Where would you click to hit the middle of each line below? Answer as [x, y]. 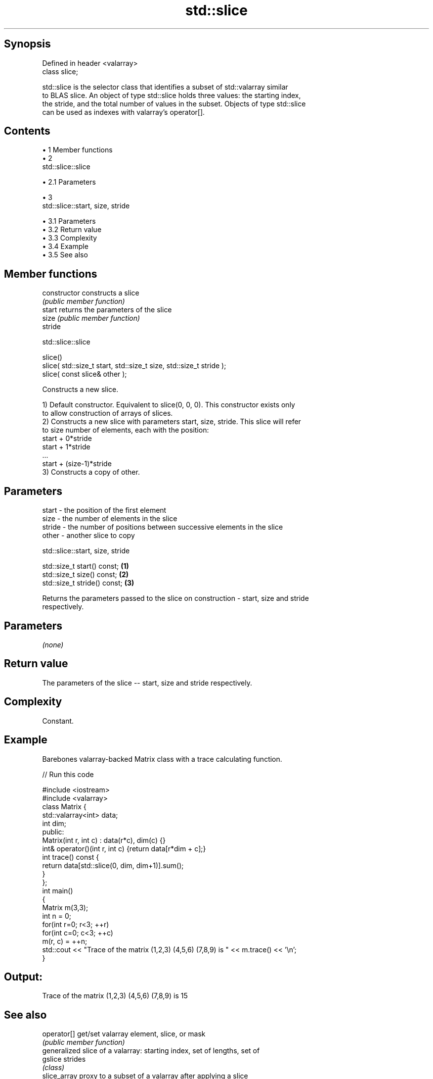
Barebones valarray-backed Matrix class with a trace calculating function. [162, 759]
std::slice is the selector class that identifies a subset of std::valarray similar [165, 87]
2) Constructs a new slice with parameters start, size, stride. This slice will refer [172, 422]
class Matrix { [64, 806]
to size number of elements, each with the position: [126, 430]
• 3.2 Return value [72, 230]
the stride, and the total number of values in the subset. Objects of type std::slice [174, 103]
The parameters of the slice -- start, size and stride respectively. [147, 683]
